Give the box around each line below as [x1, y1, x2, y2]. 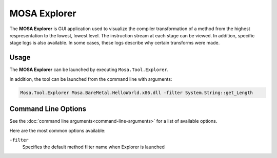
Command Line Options [9, 105, 87, 114]
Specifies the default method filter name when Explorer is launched [22, 144, 165, 150]
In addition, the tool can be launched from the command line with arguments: [9, 76, 172, 82]
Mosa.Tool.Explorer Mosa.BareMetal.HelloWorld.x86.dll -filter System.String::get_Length [20, 89, 253, 96]
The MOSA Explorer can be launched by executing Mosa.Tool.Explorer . [9, 66, 169, 73]
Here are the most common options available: [9, 127, 106, 133]
